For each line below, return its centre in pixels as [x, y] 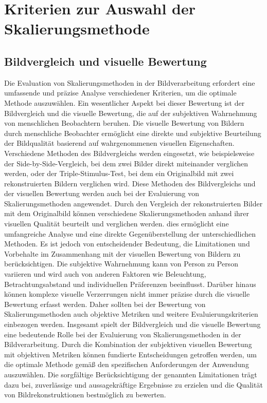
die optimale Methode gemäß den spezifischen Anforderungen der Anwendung [127, 364]
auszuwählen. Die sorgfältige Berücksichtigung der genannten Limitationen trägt [131, 374]
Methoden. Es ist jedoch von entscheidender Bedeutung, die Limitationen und [127, 244]
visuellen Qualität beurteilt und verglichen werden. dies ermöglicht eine [117, 224]
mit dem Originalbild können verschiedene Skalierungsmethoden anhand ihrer [127, 213]
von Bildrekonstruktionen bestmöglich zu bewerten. [85, 395]
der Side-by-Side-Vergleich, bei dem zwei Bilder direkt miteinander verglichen [126, 163]
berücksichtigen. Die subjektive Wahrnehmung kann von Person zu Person [121, 264]
